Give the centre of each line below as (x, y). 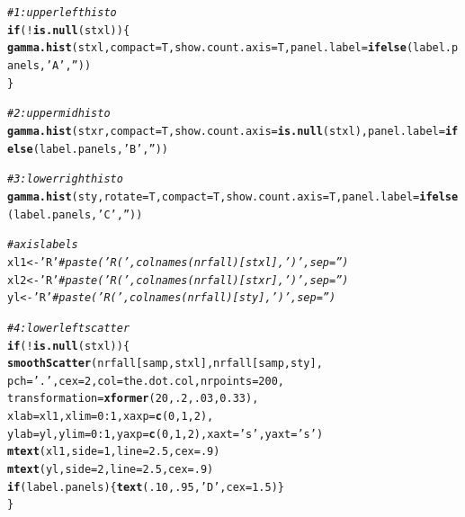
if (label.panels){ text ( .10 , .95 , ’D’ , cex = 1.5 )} (146, 487)
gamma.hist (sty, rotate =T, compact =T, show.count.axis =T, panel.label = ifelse (233, 196)
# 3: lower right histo (65, 179)
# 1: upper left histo (62, 13)
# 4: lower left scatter (69, 328)
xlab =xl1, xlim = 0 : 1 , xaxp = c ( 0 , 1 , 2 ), (111, 417)
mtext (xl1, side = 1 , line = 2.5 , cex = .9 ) (114, 452)
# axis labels (43, 245)
